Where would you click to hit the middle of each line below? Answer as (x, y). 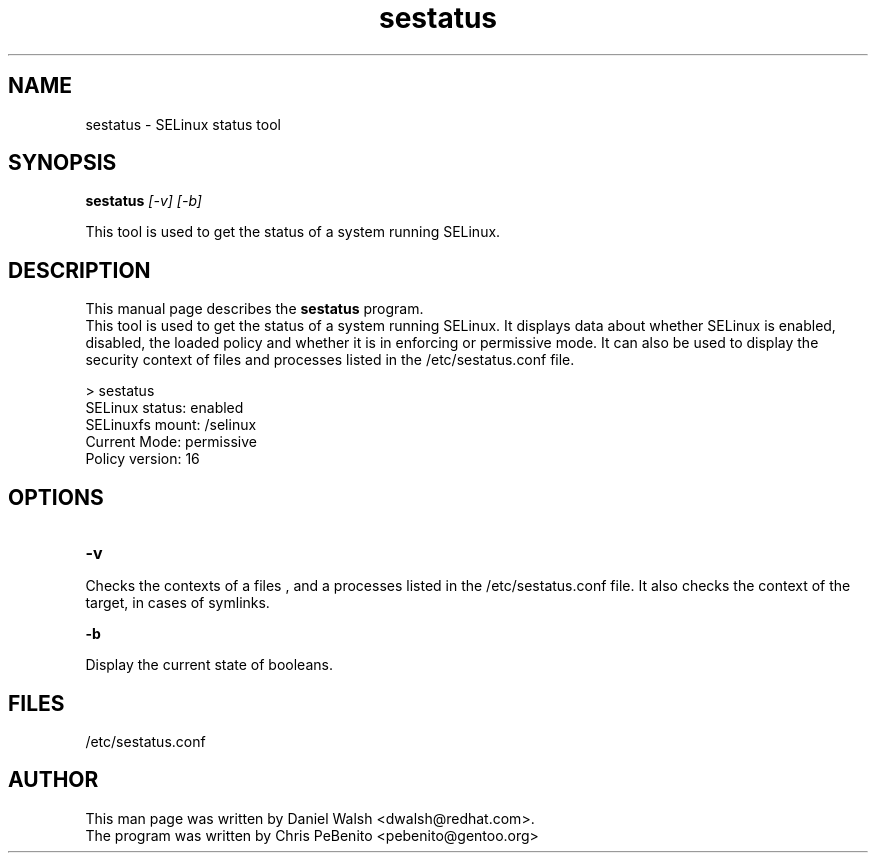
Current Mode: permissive (171, 442)
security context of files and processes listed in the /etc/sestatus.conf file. (330, 360)
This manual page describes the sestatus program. (254, 309)
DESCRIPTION (79, 270)
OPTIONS (56, 497)
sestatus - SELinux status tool (183, 124)
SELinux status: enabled (164, 408)
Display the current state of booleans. (209, 665)
